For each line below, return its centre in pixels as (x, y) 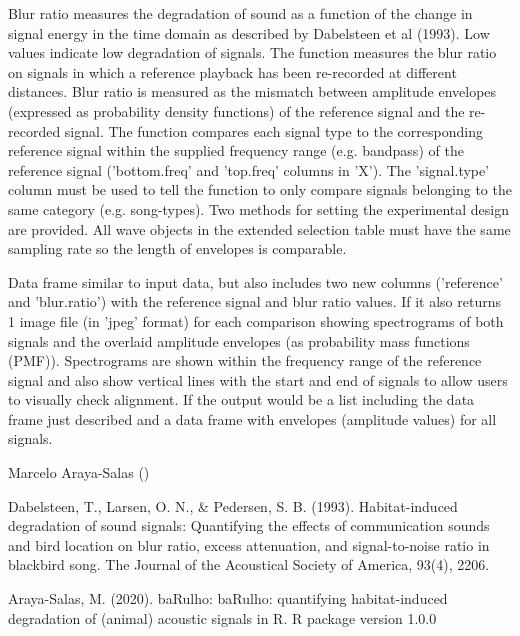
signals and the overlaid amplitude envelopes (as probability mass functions (239, 340)
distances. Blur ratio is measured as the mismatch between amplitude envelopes (252, 91)
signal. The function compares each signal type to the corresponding (273, 130)
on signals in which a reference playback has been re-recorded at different (232, 71)
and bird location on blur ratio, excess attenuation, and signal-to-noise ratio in (249, 544)
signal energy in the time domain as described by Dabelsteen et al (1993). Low (249, 32)
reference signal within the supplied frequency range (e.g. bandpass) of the (236, 150)
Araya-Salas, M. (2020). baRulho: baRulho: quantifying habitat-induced (228, 598)
